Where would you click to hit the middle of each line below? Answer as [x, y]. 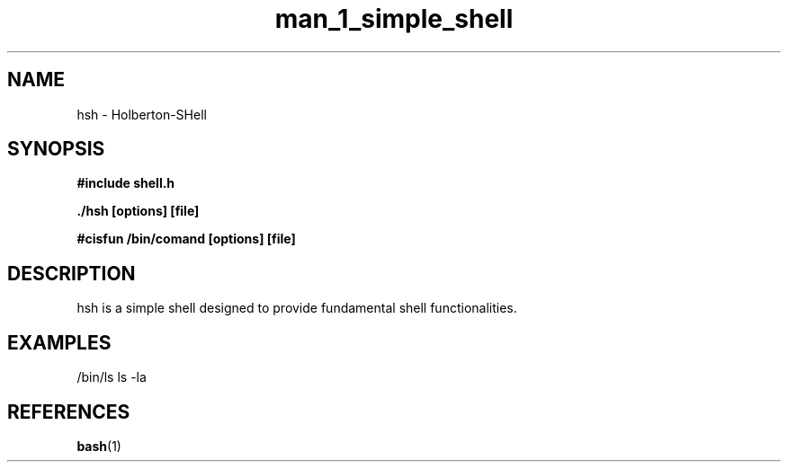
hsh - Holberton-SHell [142, 114]
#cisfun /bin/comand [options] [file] [186, 239]
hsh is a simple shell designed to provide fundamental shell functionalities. [297, 308]
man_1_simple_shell [394, 19]
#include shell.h [126, 183]
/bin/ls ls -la [112, 377]
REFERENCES [69, 411]
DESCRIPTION [72, 273]
